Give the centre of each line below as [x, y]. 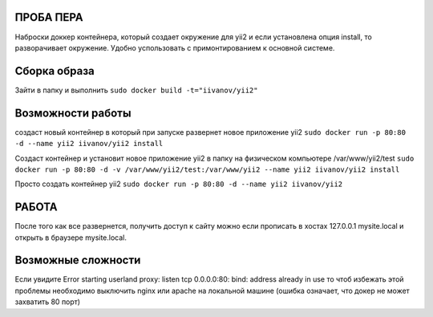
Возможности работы [73, 113]
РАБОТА [36, 207]
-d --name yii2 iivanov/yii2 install [89, 144]
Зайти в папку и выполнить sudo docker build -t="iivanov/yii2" [136, 90]
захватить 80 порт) [47, 302]
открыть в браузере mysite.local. [71, 238]
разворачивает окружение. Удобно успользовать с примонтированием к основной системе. [175, 47]
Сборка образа [55, 71]
